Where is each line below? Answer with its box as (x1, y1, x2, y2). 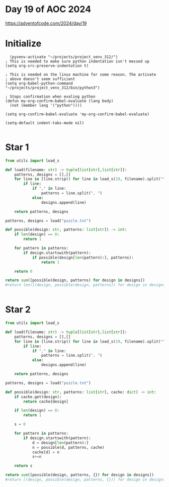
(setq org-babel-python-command (5, 80, 73, 86)
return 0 (14, 269, 33, 274)
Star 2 (5, 304, 31, 315)
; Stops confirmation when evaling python (5, 94, 96, 99)
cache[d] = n (32, 449, 59, 455)
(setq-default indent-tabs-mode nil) (5, 120, 84, 125)
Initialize (5, 38, 42, 49)
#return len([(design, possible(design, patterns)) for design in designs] (5, 283, 167, 288)
